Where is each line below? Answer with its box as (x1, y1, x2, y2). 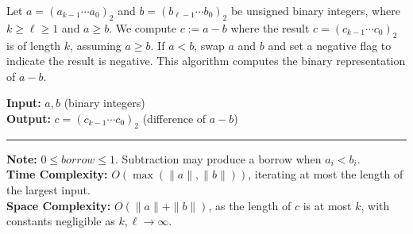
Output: (6, 109, 51, 126)
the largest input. (6, 181, 91, 198)
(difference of (142, 109, 206, 126)
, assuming (70, 36, 122, 53)
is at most (303, 197, 352, 213)
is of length (6, 36, 61, 53)
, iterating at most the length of (248, 166, 403, 182)
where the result (230, 19, 310, 36)
